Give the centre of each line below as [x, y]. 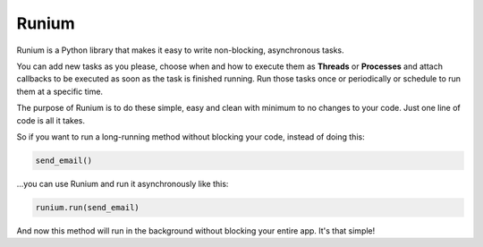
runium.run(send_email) [88, 207]
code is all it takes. [51, 120]
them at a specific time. [59, 91]
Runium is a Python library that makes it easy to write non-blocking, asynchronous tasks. [180, 50]
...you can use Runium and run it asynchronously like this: [123, 183]
